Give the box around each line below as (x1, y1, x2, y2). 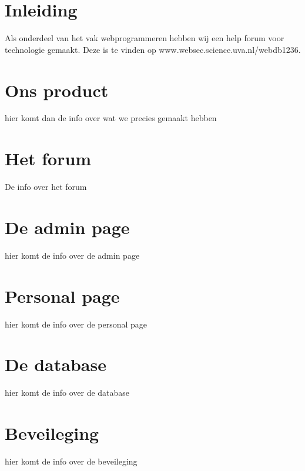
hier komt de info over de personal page (5, 318, 148, 330)
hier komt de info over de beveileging (5, 455, 138, 467)
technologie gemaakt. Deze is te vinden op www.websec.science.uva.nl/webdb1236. (5, 43, 301, 55)
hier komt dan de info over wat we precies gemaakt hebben (5, 112, 217, 124)
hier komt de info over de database (5, 386, 130, 399)
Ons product (5, 78, 109, 102)
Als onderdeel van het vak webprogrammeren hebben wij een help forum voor (5, 32, 284, 44)
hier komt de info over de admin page (5, 249, 140, 261)
